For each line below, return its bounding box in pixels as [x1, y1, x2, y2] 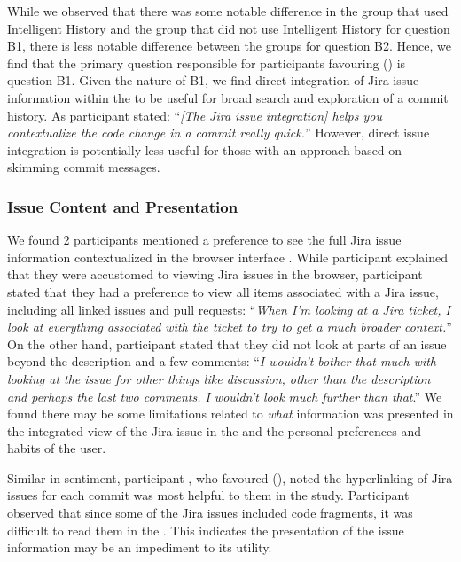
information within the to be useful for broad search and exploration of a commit [7, 88, 449, 106]
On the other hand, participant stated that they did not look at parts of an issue [7, 334, 447, 353]
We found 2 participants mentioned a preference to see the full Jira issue [7, 230, 402, 249]
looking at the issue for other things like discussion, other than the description [7, 369, 431, 387]
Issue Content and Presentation [7, 195, 238, 217]
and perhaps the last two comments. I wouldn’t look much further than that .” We [7, 386, 442, 405]
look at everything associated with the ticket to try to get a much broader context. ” [7, 317, 452, 336]
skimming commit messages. [7, 158, 160, 176]
